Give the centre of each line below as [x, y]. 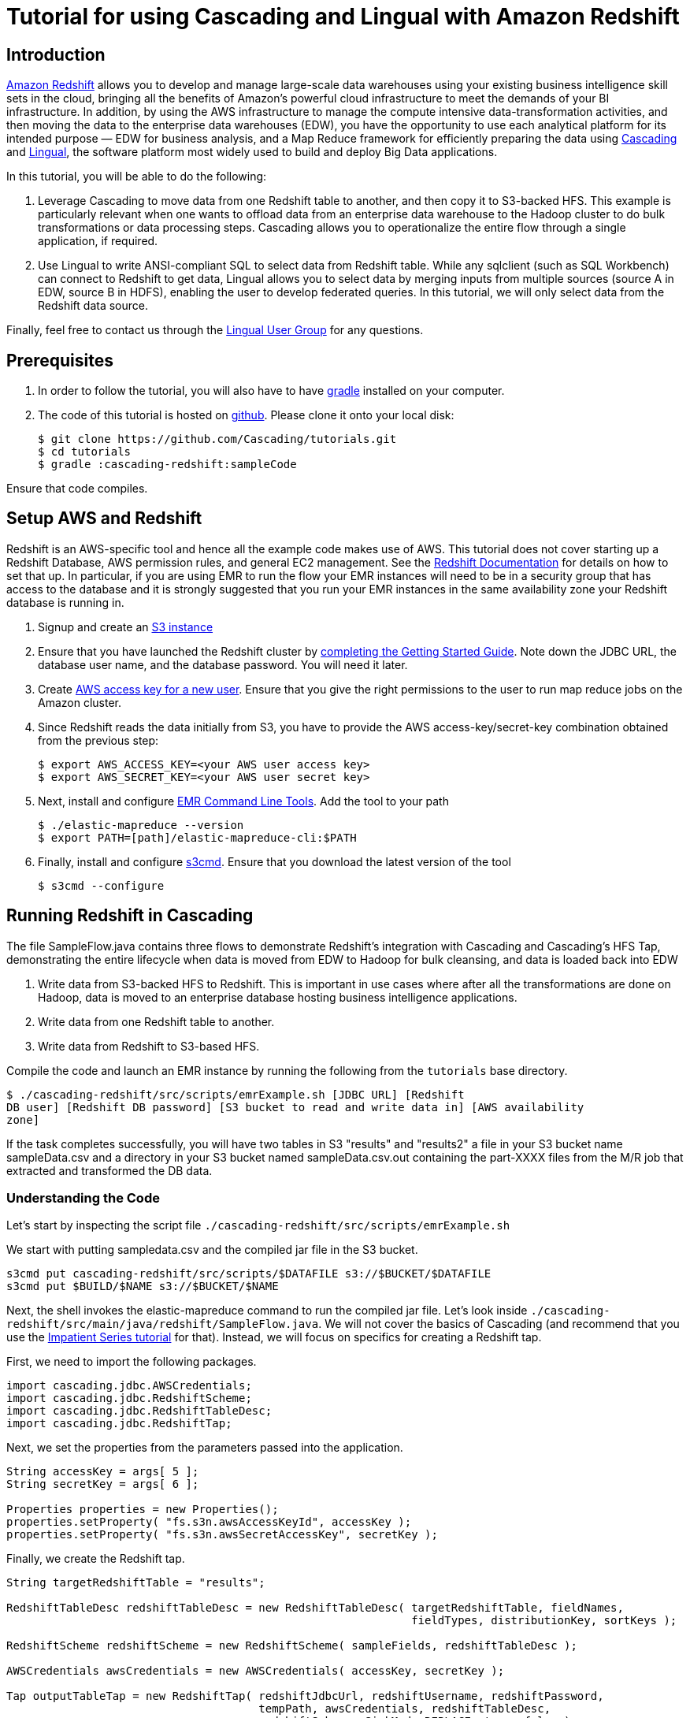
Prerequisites [60, 360]
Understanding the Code [83, 1198]
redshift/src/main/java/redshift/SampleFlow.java [163, 1324]
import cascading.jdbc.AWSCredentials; [129, 1386]
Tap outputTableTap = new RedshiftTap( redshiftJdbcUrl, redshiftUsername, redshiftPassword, [305, 1696]
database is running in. [65, 602]
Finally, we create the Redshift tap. [96, 1559]
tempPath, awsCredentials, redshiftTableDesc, [405, 1709]
